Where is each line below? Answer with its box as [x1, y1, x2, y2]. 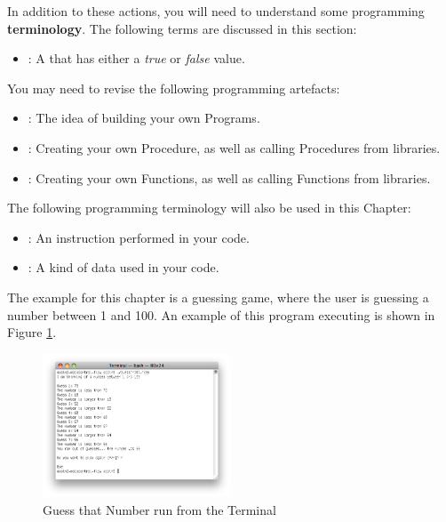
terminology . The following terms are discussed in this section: [7, 19, 357, 37]
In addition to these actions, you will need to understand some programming [7, 2, 425, 20]
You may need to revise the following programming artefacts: [7, 78, 340, 97]
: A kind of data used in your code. [28, 258, 219, 277]
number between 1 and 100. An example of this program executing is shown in [7, 305, 435, 324]
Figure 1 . [7, 323, 57, 341]
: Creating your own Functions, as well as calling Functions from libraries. [28, 168, 431, 187]
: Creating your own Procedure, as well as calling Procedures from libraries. [28, 138, 441, 157]
